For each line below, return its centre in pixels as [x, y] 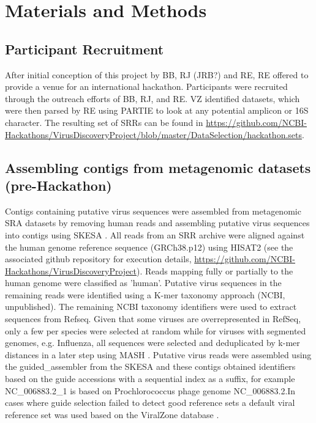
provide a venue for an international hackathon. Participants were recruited [146, 86]
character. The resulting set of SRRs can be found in [104, 122]
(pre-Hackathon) [58, 185]
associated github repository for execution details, [98, 259]
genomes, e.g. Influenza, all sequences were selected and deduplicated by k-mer [152, 343]
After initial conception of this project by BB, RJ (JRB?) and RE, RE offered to [157, 74]
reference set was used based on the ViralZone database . [112, 414]
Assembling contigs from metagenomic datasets [158, 167]
